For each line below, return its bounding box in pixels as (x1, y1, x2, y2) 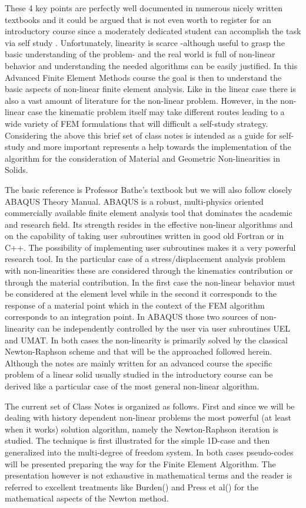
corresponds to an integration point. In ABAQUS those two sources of (5, 310, 258, 323)
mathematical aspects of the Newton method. (5, 492, 169, 504)
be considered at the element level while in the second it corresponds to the (5, 287, 277, 300)
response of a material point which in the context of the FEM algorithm (5, 299, 265, 311)
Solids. (5, 163, 28, 176)
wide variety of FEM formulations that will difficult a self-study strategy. (5, 117, 268, 129)
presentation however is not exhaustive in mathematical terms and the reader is (5, 469, 292, 481)
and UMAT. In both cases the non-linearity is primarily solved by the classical (5, 333, 288, 346)
